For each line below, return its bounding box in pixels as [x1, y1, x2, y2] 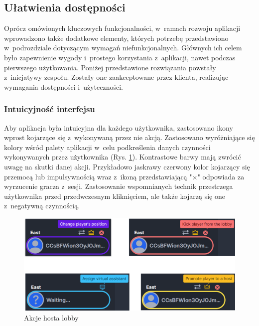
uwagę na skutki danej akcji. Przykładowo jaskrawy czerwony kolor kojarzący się [4, 161, 250, 171]
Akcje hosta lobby [24, 312, 79, 323]
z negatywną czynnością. [4, 200, 80, 211]
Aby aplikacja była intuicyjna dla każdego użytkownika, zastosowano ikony [4, 122, 233, 133]
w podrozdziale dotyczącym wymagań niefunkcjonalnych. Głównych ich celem [4, 42, 242, 53]
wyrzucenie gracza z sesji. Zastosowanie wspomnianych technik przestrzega [4, 181, 233, 191]
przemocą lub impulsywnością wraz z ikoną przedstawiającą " [4, 171, 192, 181]
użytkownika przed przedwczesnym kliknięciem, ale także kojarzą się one [4, 190, 225, 201]
